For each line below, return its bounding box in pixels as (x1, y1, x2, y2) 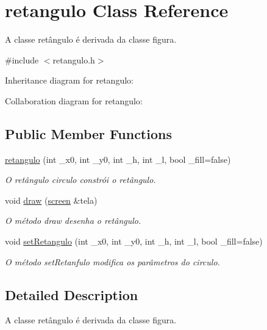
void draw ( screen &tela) (5, 193, 98, 206)
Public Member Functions (5, 124, 172, 143)
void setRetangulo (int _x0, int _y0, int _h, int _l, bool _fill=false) (5, 235, 263, 248)
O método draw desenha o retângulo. (5, 214, 141, 227)
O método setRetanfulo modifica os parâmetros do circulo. (5, 255, 220, 268)
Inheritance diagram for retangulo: (5, 74, 133, 87)
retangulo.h (52, 53, 95, 66)
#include (5, 53, 39, 66)
